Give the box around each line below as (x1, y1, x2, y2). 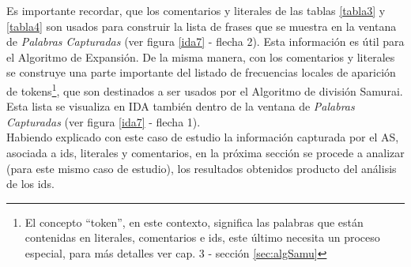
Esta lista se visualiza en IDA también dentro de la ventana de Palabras (6, 98, 355, 115)
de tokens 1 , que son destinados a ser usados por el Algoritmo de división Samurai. (6, 80, 403, 99)
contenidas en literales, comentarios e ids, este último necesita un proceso (25, 229, 380, 246)
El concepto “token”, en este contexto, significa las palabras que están (25, 213, 364, 230)
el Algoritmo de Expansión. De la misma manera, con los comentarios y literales (6, 48, 395, 65)
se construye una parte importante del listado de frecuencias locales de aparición (6, 64, 396, 81)
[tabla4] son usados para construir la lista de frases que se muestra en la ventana (6, 17, 397, 34)
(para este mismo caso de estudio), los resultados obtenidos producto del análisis (6, 160, 397, 176)
